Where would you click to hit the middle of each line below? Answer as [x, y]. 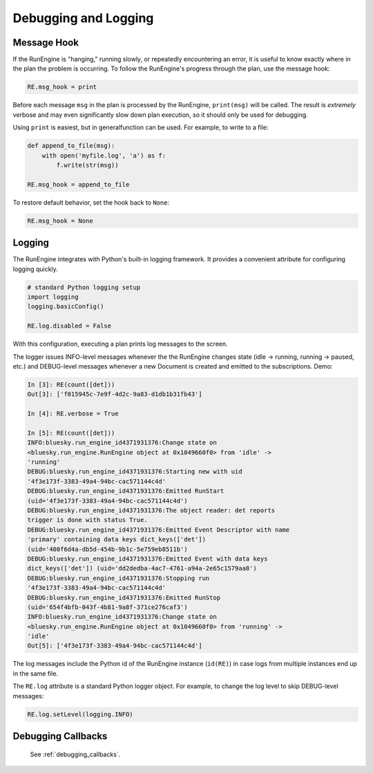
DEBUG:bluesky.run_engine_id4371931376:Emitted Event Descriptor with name [159, 530]
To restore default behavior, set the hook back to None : [91, 202]
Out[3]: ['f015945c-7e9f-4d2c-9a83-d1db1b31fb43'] [115, 394]
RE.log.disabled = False [69, 326]
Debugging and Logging [83, 18]
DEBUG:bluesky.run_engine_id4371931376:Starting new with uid [135, 472]
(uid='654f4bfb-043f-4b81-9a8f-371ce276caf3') [107, 607]
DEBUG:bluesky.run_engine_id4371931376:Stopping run [118, 578]
